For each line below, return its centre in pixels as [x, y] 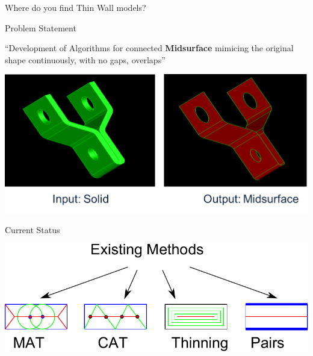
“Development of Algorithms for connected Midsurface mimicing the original [149, 48]
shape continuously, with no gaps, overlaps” [85, 59]
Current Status [33, 229]
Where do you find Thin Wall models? [76, 7]
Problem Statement [41, 27]
